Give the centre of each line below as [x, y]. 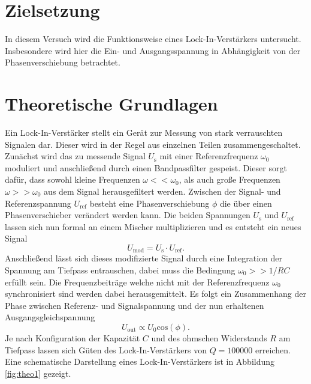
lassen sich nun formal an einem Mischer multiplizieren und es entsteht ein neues [153, 226]
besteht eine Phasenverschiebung [150, 203]
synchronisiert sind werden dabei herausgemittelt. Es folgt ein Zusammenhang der [155, 294]
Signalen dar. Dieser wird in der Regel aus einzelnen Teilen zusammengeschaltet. [153, 144]
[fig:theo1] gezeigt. [38, 373]
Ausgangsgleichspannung [50, 317]
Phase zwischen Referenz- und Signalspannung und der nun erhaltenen [135, 305]
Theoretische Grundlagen [111, 104]
